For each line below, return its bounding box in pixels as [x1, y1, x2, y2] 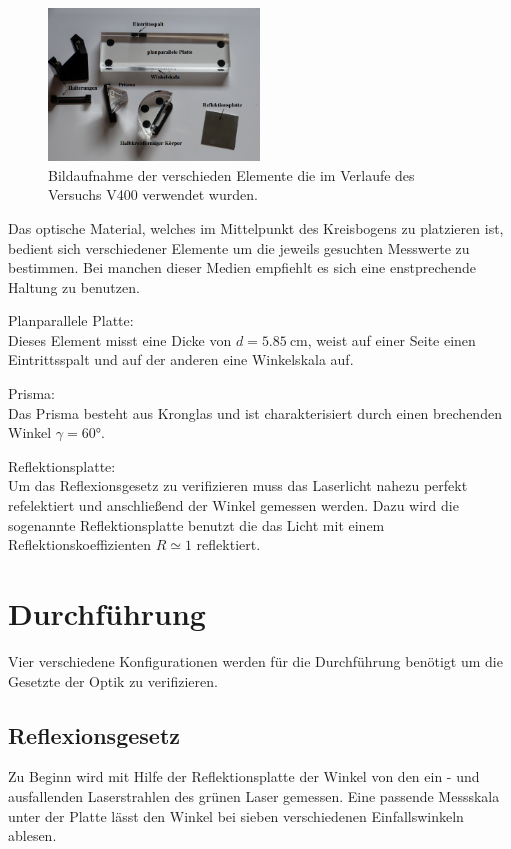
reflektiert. [196, 534, 261, 555]
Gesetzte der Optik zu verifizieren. [8, 670, 218, 691]
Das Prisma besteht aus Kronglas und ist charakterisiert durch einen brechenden [8, 402, 502, 423]
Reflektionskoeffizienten [8, 534, 151, 555]
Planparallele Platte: [8, 310, 134, 331]
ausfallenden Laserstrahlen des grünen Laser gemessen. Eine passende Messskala [8, 785, 500, 806]
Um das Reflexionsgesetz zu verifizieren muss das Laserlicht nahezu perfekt [8, 475, 468, 496]
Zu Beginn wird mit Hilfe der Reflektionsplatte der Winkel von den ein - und [8, 766, 480, 787]
